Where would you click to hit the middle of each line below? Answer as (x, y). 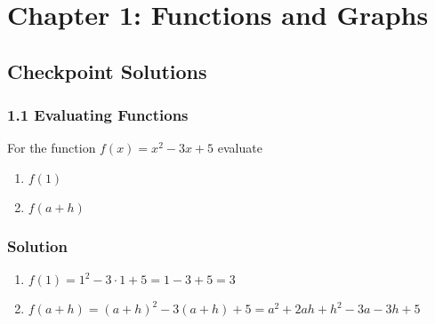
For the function (52, 148)
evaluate (240, 148)
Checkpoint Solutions (107, 71)
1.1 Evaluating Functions (98, 115)
